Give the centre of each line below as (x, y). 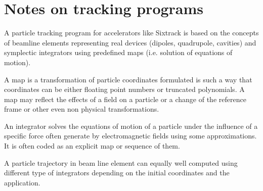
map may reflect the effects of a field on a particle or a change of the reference (125, 99)
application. (22, 182)
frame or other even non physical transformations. (82, 109)
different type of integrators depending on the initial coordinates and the (117, 173)
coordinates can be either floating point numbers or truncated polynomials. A (124, 89)
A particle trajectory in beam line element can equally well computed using (121, 162)
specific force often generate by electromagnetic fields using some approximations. (130, 136)
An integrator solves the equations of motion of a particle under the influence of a (131, 126)
